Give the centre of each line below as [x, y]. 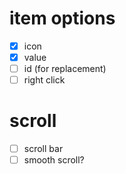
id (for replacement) [65, 69]
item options [62, 18]
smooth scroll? [54, 160]
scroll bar [43, 149]
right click [44, 80]
